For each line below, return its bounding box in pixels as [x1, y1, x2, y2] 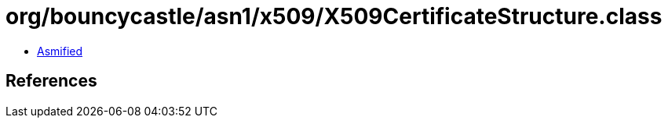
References [5, 71, 97, 91]
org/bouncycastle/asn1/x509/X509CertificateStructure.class [5, 3, 663, 30]
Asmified [37, 44, 83, 58]
